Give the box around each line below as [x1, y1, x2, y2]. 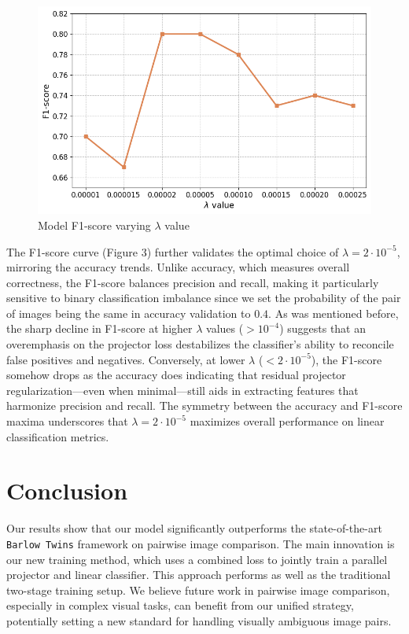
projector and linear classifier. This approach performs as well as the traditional [6, 566, 391, 583]
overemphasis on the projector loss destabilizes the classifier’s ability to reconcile [6, 336, 394, 352]
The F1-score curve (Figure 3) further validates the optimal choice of [6, 243, 339, 260]
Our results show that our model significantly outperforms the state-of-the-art [6, 520, 382, 536]
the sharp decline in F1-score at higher [6, 320, 193, 337]
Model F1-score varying [38, 216, 151, 233]
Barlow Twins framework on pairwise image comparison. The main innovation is [6, 535, 395, 551]
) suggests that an [279, 320, 367, 337]
